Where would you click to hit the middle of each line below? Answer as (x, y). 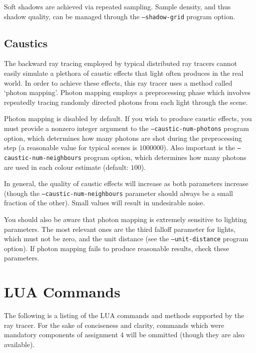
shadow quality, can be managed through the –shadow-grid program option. (120, 16)
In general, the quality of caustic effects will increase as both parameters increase (126, 183)
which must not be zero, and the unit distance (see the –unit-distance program (126, 239)
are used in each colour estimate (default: (66, 167)
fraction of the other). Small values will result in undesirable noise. (105, 203)
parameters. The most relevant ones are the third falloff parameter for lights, (120, 229)
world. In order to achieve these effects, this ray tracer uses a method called (118, 82)
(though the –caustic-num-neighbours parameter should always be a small (119, 193)
